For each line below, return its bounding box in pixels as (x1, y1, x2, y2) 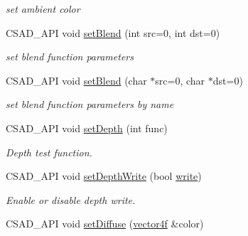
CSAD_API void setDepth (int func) (6, 120, 168, 135)
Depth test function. (6, 144, 92, 159)
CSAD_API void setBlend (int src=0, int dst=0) (6, 25, 220, 40)
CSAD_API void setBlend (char (6, 73, 147, 87)
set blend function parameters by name (6, 97, 174, 112)
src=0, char (155, 73, 205, 87)
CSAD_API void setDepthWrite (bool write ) (6, 168, 202, 183)
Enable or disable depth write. (6, 192, 136, 207)
